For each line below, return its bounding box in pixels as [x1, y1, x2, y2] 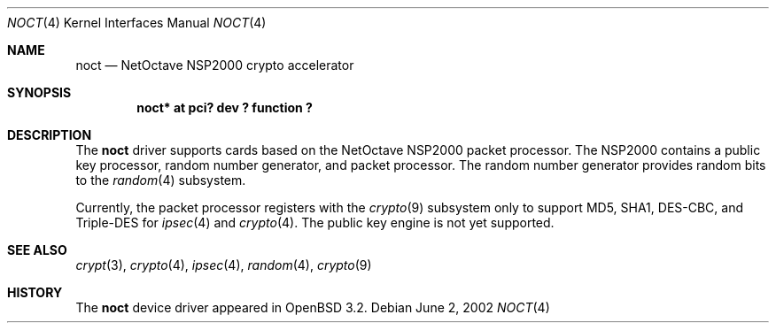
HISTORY [7, 285, 63, 300]
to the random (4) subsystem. [75, 173, 246, 188]
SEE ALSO [7, 242, 67, 257]
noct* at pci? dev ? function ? [136, 100, 313, 115]
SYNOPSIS [7, 85, 72, 100]
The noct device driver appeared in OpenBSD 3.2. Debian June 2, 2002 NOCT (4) [75, 300, 550, 315]
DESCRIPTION [7, 127, 92, 142]
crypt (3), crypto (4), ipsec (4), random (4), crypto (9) [75, 257, 372, 272]
